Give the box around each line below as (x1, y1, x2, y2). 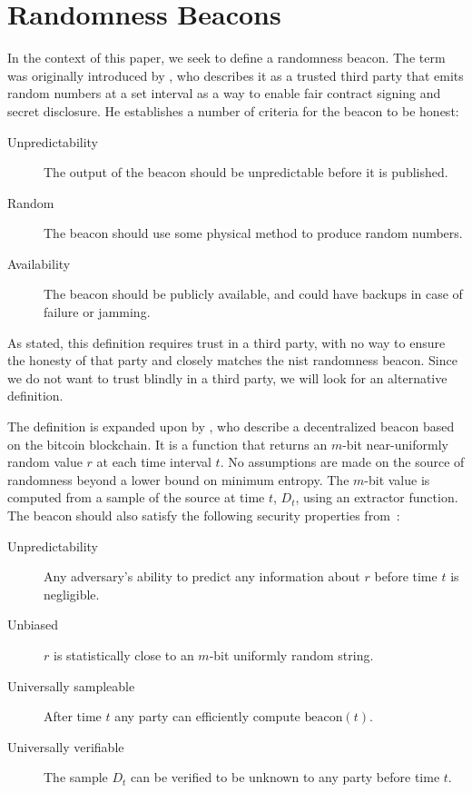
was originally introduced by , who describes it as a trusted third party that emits (7, 65, 464, 84)
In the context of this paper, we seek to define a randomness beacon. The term (7, 48, 446, 67)
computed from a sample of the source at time (7, 488, 265, 507)
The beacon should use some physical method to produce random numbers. (44, 223, 463, 243)
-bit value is (364, 470, 430, 489)
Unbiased (7, 615, 59, 634)
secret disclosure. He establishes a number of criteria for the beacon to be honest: (7, 101, 459, 120)
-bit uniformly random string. (209, 645, 374, 664)
